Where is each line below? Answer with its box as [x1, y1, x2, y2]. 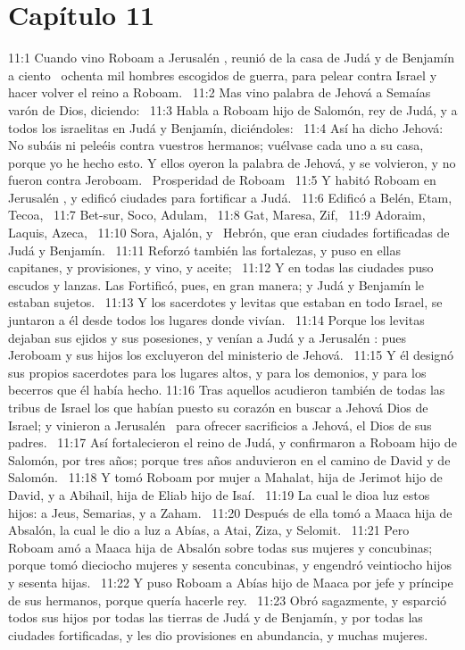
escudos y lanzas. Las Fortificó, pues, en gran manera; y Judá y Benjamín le [8, 275, 424, 294]
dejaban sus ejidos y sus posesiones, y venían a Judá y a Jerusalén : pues [8, 328, 407, 346]
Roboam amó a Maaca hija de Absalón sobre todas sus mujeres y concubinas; [8, 537, 433, 556]
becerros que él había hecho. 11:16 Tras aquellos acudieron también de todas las [8, 380, 445, 399]
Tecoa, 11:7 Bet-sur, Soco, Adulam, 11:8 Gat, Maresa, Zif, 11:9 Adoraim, [8, 205, 426, 224]
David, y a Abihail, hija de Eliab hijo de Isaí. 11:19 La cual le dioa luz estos [8, 485, 430, 504]
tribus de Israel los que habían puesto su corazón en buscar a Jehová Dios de [8, 398, 428, 416]
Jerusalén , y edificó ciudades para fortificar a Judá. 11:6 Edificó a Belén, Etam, [8, 187, 453, 206]
